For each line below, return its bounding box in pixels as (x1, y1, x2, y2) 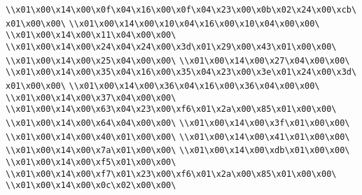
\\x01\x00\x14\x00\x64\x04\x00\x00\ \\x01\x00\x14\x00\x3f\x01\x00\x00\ (6, 117, 350, 128)
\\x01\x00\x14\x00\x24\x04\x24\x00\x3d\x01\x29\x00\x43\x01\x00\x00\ (6, 41, 337, 52)
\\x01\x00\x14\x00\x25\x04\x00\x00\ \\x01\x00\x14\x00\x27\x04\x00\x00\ (6, 55, 350, 66)
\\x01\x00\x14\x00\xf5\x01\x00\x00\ (6, 157, 176, 167)
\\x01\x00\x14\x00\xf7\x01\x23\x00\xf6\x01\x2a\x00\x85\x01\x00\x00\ (6, 168, 337, 179)
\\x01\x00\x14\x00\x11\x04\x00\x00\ (6, 30, 176, 41)
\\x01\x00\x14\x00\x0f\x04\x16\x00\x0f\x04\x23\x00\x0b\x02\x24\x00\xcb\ (6, 5, 357, 15)
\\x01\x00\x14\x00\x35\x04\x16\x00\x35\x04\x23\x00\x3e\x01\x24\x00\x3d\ (6, 67, 357, 78)
